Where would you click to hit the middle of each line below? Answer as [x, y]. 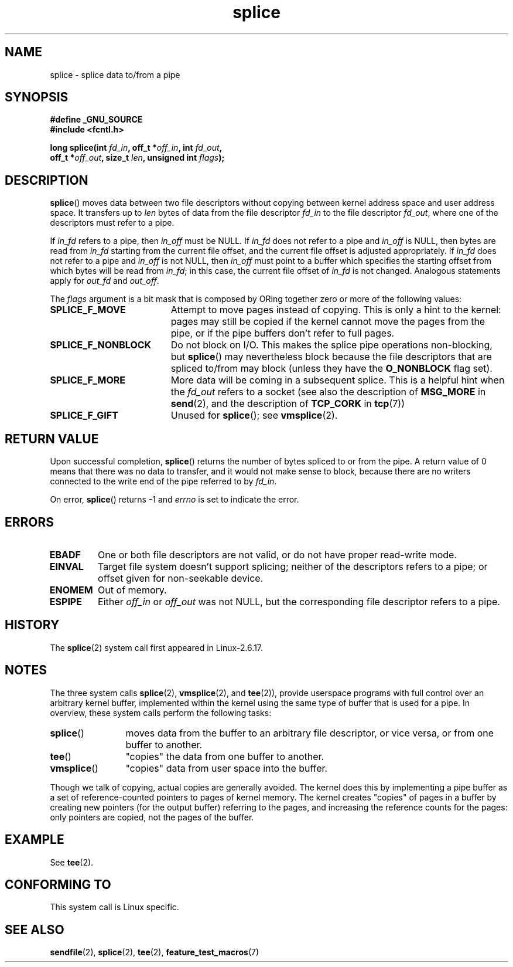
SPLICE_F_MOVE [88, 310]
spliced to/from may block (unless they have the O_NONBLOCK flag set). [331, 369]
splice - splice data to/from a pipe [115, 74]
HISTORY [32, 625]
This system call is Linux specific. [114, 907]
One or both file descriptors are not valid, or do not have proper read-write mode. [278, 554]
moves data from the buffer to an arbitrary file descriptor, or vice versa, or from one [310, 733]
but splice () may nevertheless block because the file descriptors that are [331, 357]
